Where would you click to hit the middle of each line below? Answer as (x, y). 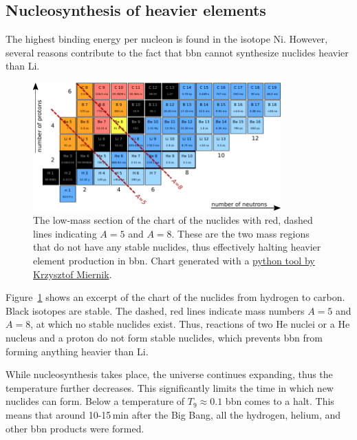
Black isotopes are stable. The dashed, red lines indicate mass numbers (155, 310)
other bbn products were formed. (75, 428)
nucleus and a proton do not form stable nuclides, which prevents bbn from (164, 337)
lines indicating (65, 233)
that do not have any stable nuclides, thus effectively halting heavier (177, 247)
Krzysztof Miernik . (73, 274)
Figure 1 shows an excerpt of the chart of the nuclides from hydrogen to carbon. (175, 297)
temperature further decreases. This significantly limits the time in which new (170, 387)
